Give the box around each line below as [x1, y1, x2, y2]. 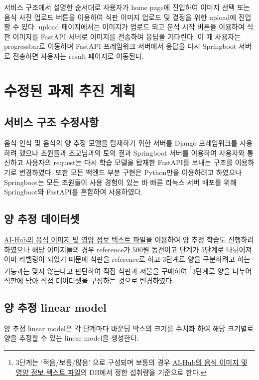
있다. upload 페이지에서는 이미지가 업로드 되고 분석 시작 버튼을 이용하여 [21, 21, 245, 32]
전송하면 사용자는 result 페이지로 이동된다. [12, 50, 144, 61]
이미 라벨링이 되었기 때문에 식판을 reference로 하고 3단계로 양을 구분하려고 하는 [4, 254, 251, 264]
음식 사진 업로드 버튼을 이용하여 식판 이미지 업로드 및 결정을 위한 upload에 [4, 11, 237, 22]
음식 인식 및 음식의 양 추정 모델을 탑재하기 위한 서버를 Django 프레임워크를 [4, 138, 238, 148]
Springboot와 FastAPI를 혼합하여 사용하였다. [4, 187, 143, 197]
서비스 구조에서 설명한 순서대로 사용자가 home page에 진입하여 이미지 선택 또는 [4, 2, 250, 12]
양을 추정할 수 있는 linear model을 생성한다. [4, 333, 139, 343]
